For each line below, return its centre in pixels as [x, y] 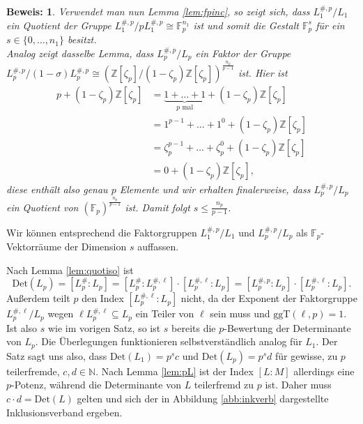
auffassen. [158, 247]
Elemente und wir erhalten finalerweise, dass [215, 189]
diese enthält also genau [57, 189]
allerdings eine [324, 371]
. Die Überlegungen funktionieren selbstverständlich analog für [169, 341]
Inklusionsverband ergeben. [64, 412]
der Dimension [95, 247]
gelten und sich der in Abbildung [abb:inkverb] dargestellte [203, 398]
